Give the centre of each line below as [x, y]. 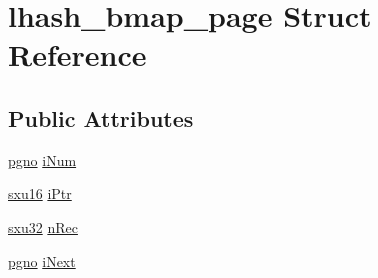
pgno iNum [42, 159]
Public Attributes [101, 117]
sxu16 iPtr [40, 193]
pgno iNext [42, 260]
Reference [77, 54]
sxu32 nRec [43, 226]
